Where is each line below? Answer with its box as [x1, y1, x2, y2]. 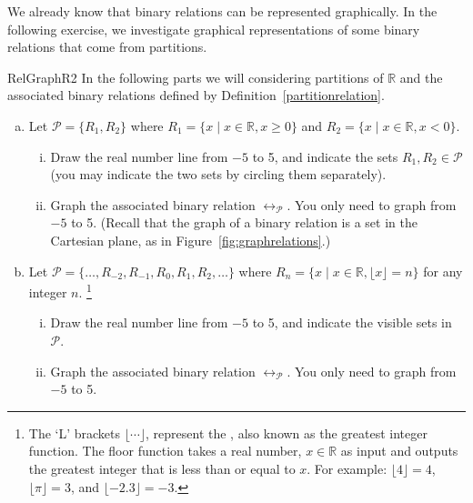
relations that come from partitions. [7, 37, 207, 56]
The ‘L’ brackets [28, 423, 121, 442]
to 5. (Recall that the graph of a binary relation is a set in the [71, 213, 418, 232]
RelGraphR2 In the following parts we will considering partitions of [7, 67, 384, 86]
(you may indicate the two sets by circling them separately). [50, 165, 387, 184]
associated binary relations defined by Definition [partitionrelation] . [7, 86, 385, 105]
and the [399, 67, 443, 86]
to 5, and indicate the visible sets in [252, 313, 452, 332]
